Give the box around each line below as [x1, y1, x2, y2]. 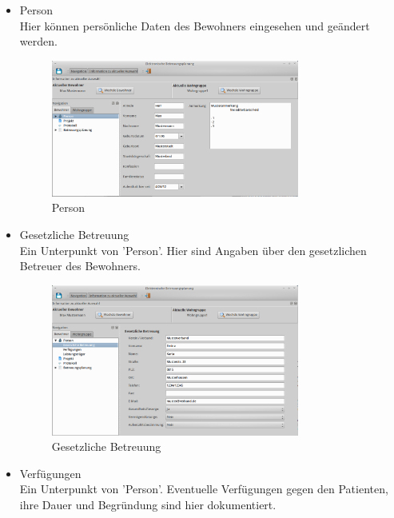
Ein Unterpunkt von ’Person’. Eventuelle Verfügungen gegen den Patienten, [19, 480, 388, 497]
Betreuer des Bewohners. [19, 257, 141, 274]
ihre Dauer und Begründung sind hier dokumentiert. [19, 496, 277, 512]
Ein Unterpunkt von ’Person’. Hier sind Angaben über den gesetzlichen [19, 241, 367, 258]
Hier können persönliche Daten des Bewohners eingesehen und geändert [19, 17, 370, 34]
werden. [19, 33, 58, 50]
